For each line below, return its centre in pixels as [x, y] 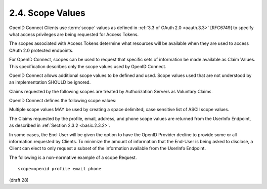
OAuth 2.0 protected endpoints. [41, 50]
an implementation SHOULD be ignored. [50, 82]
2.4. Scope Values [47, 13]
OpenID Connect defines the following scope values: [63, 101]
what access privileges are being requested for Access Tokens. [74, 34]
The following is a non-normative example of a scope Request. [73, 157]
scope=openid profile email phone [60, 169]
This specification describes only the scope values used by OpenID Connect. [88, 66]
